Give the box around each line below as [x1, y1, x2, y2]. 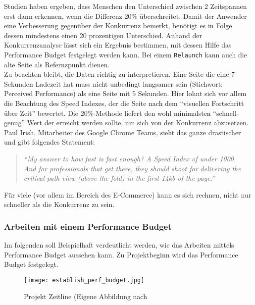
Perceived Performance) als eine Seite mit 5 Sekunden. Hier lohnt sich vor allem [4, 88, 247, 99]
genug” [4, 117, 25, 128]
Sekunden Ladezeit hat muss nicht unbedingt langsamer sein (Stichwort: [4, 78, 223, 89]
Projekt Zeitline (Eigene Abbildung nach [24, 291, 147, 301]
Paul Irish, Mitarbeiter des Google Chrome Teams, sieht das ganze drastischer [4, 127, 241, 137]
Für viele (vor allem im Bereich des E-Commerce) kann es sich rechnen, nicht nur [4, 189, 252, 200]
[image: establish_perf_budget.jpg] [24, 276, 145, 284]
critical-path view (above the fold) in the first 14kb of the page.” [23, 173, 215, 183]
